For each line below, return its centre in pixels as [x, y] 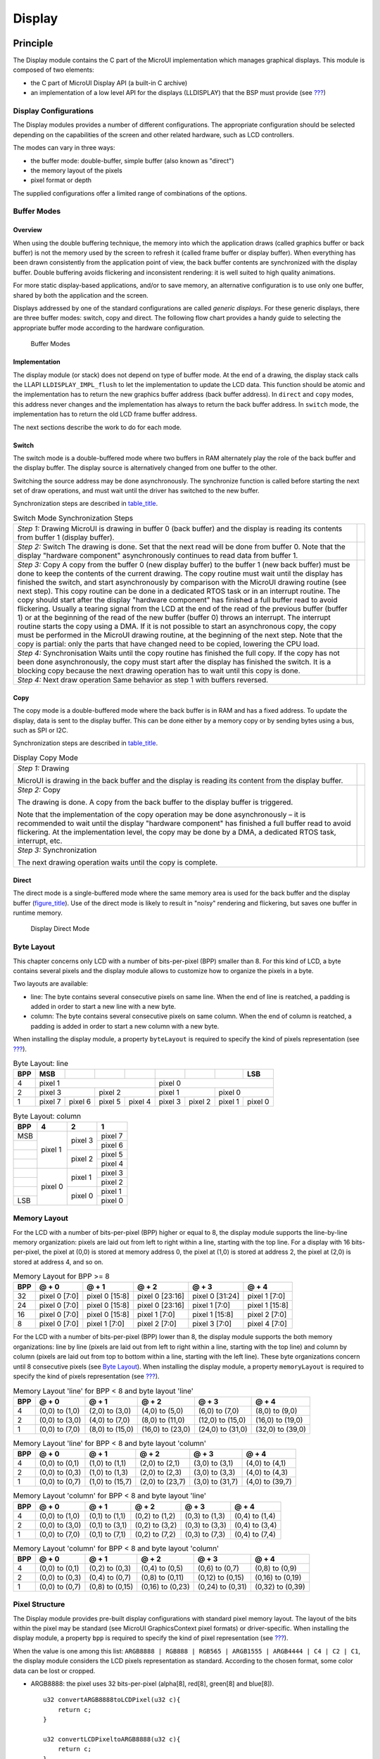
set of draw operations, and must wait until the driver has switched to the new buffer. [136, 491]
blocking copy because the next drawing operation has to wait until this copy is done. [159, 671]
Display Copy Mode [46, 758]
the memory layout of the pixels [76, 170]
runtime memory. [38, 913]
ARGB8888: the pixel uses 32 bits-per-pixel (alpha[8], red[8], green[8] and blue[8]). [152, 1684]
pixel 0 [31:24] [216, 1296]
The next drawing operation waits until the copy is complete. [118, 863]
